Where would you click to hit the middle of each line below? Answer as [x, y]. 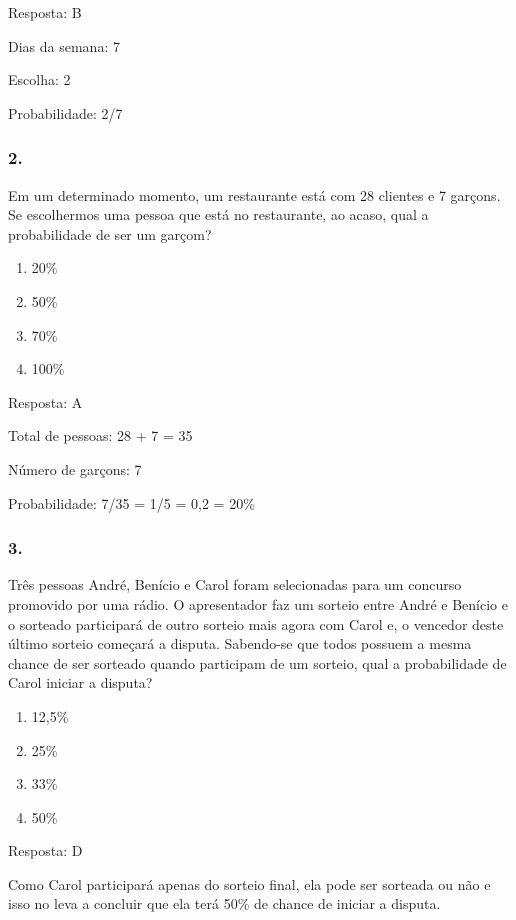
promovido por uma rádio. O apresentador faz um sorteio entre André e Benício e [258, 603]
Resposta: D [45, 850]
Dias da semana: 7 [64, 45]
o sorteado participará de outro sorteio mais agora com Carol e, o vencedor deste [256, 623]
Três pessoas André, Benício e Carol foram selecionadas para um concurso [235, 584]
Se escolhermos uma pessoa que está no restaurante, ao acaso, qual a [218, 214]
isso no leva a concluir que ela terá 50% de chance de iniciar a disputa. [224, 903]
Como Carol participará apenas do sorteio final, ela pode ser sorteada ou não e [249, 883]
